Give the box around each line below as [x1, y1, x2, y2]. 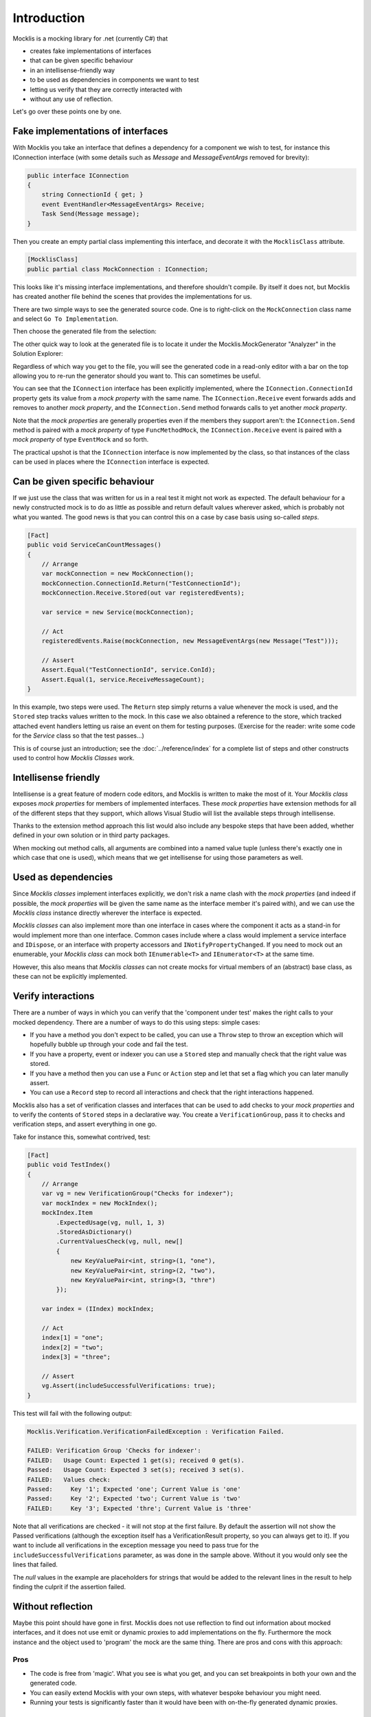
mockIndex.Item [41, 1209, 93, 1217]
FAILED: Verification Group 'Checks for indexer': [27, 1446, 202, 1455]
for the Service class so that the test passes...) [12, 731, 144, 740]
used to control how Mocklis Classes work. [12, 753, 135, 762]
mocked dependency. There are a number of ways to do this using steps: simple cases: [12, 1018, 260, 1026]
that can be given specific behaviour [30, 56, 133, 65]
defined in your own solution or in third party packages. [12, 831, 170, 839]
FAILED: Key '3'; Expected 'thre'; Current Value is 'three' [27, 1504, 252, 1512]
